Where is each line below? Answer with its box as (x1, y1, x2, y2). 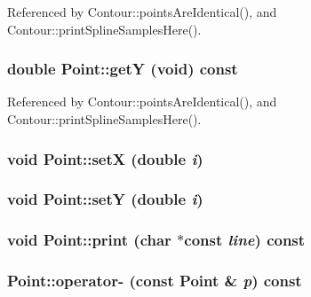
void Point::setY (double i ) (7, 188, 203, 210)
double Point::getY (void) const (7, 58, 238, 80)
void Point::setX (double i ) (7, 147, 203, 169)
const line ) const (184, 229, 306, 251)
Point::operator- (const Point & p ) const (7, 270, 302, 292)
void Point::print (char (7, 229, 171, 251)
